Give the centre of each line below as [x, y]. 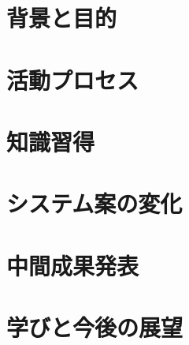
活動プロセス [73, 79]
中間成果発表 [73, 265]
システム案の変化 [94, 203]
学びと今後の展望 [95, 327]
